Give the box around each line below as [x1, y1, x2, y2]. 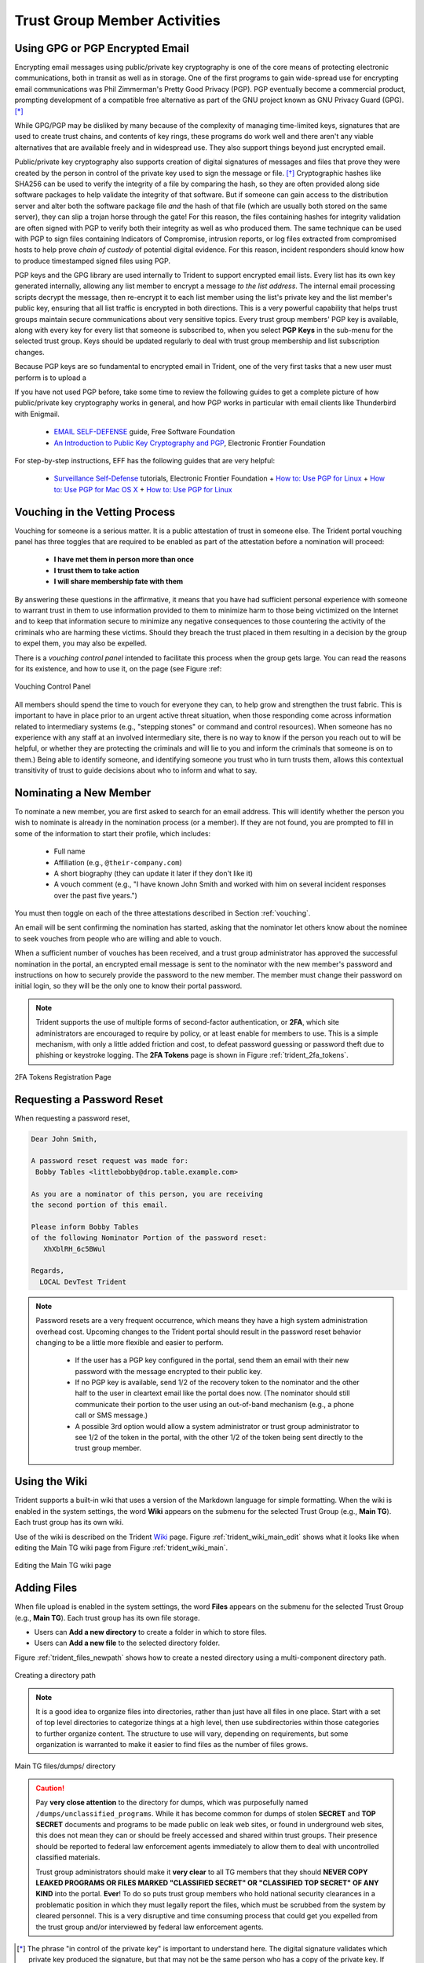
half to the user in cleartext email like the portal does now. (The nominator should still [75, 1388, 350, 1398]
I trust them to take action [53, 565, 140, 575]
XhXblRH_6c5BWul [43, 1245, 106, 1253]
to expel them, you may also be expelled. [14, 638, 147, 648]
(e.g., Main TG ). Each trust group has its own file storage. [14, 1613, 200, 1622]
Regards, [31, 1267, 65, 1275]
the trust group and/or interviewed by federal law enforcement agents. [35, 1922, 264, 1932]
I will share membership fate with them [53, 577, 184, 587]
